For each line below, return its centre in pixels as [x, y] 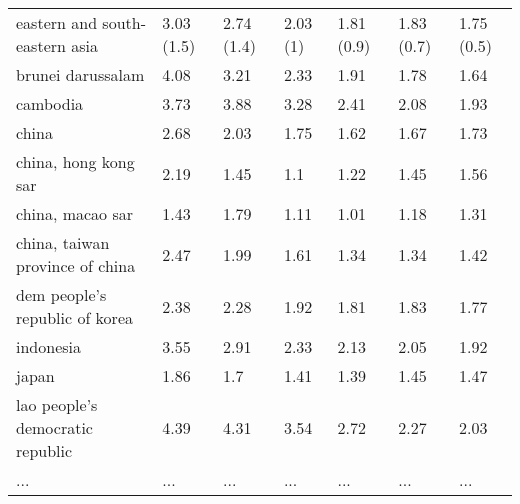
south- [124, 22]
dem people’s [61, 294]
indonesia [48, 346]
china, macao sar [75, 213]
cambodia [50, 103]
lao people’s [57, 404]
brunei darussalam [80, 74]
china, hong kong [75, 161]
